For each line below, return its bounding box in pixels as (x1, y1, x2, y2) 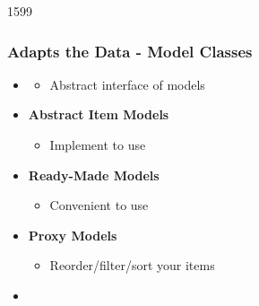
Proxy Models (28, 225, 117, 244)
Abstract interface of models (49, 74, 205, 93)
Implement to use (49, 136, 146, 153)
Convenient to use (49, 196, 149, 214)
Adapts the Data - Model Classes (7, 39, 253, 62)
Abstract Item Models (28, 105, 169, 124)
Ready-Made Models (28, 165, 160, 184)
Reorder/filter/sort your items (49, 256, 215, 275)
